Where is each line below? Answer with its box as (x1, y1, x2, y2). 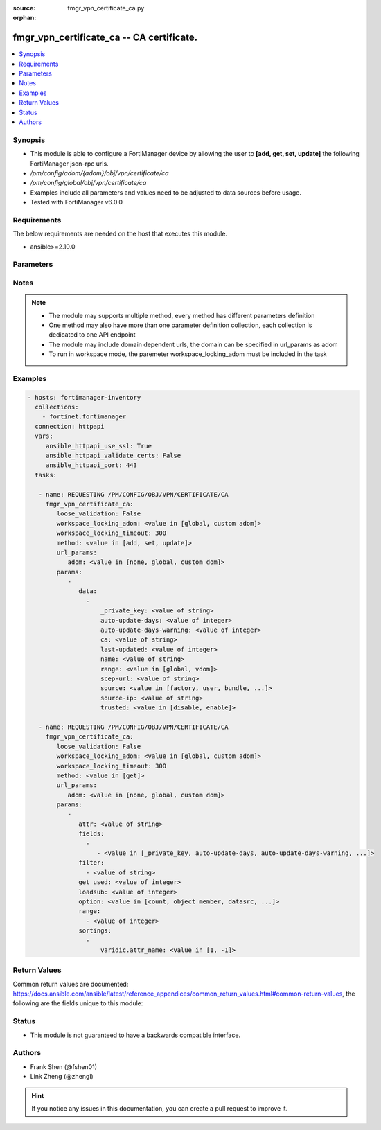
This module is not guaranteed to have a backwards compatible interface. (30, 1031, 241, 1039)
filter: (78, 859, 105, 867)
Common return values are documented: (12, 980, 129, 988)
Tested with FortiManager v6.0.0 (30, 198, 123, 206)
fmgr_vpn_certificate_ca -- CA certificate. (12, 32, 197, 44)
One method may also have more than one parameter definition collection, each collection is (48, 321, 312, 329)
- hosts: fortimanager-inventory (27, 394, 141, 401)
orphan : (12, 14, 37, 22)
